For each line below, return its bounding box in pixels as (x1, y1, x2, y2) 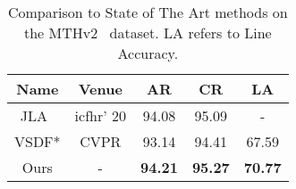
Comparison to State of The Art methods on (7, 2, 288, 22)
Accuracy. (117, 43, 179, 63)
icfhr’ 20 (74, 105, 126, 126)
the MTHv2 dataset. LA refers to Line (24, 22, 272, 43)
